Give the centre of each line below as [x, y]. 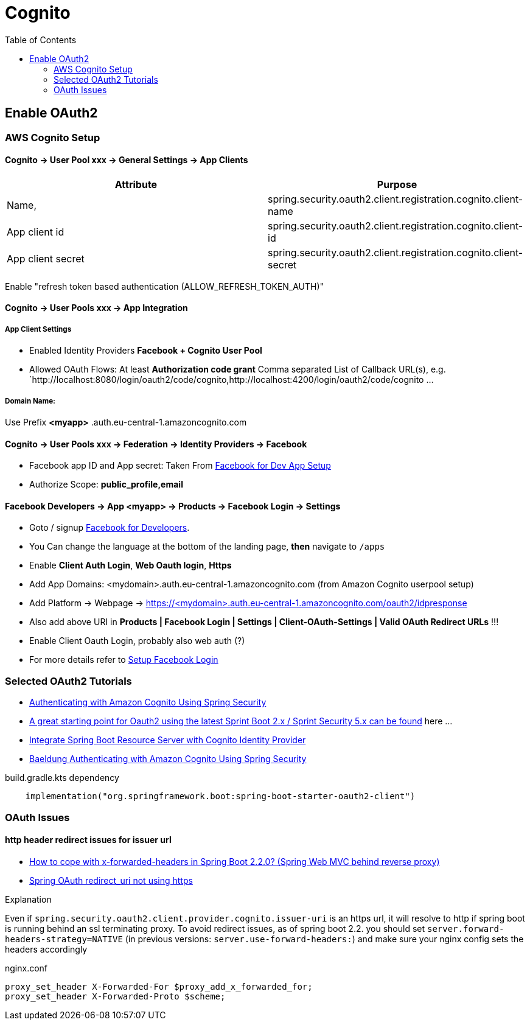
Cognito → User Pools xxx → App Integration [96, 308]
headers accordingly [46, 949]
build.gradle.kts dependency [62, 778]
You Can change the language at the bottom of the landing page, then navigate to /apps [207, 547]
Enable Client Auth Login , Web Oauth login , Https [131, 565]
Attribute [136, 184]
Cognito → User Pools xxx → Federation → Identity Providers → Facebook [156, 444]
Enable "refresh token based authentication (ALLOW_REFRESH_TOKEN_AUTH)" [165, 286]
